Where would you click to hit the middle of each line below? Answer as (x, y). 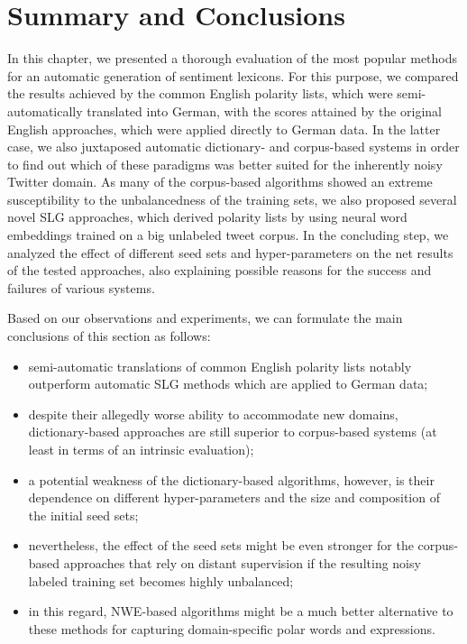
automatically (45, 110)
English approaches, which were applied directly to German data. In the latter (224, 129)
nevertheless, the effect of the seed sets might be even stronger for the (221, 545)
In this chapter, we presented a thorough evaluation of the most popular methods (233, 58)
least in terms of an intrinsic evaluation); (141, 449)
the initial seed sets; (83, 515)
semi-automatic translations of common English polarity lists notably (220, 366)
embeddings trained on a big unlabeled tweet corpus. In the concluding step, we (228, 235)
